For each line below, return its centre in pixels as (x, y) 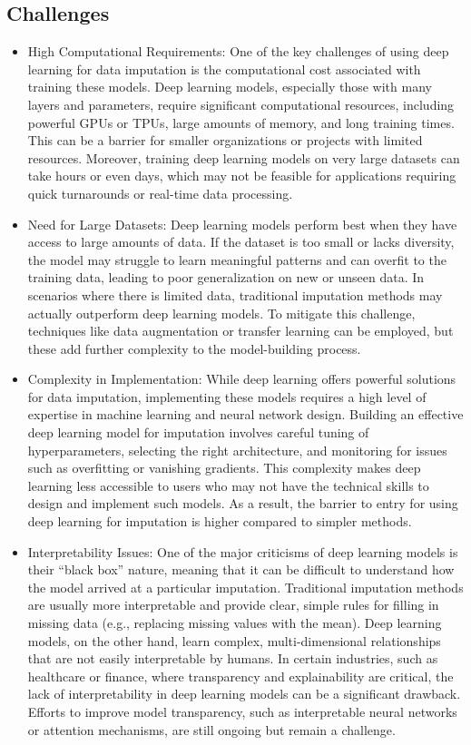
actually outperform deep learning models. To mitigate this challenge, (221, 313)
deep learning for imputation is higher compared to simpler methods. (220, 521)
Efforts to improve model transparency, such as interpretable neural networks (242, 711)
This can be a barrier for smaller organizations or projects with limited (225, 140)
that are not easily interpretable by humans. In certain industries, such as (233, 658)
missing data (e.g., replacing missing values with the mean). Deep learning (235, 623)
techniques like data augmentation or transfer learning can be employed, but (240, 331)
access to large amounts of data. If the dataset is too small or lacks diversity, (241, 242)
